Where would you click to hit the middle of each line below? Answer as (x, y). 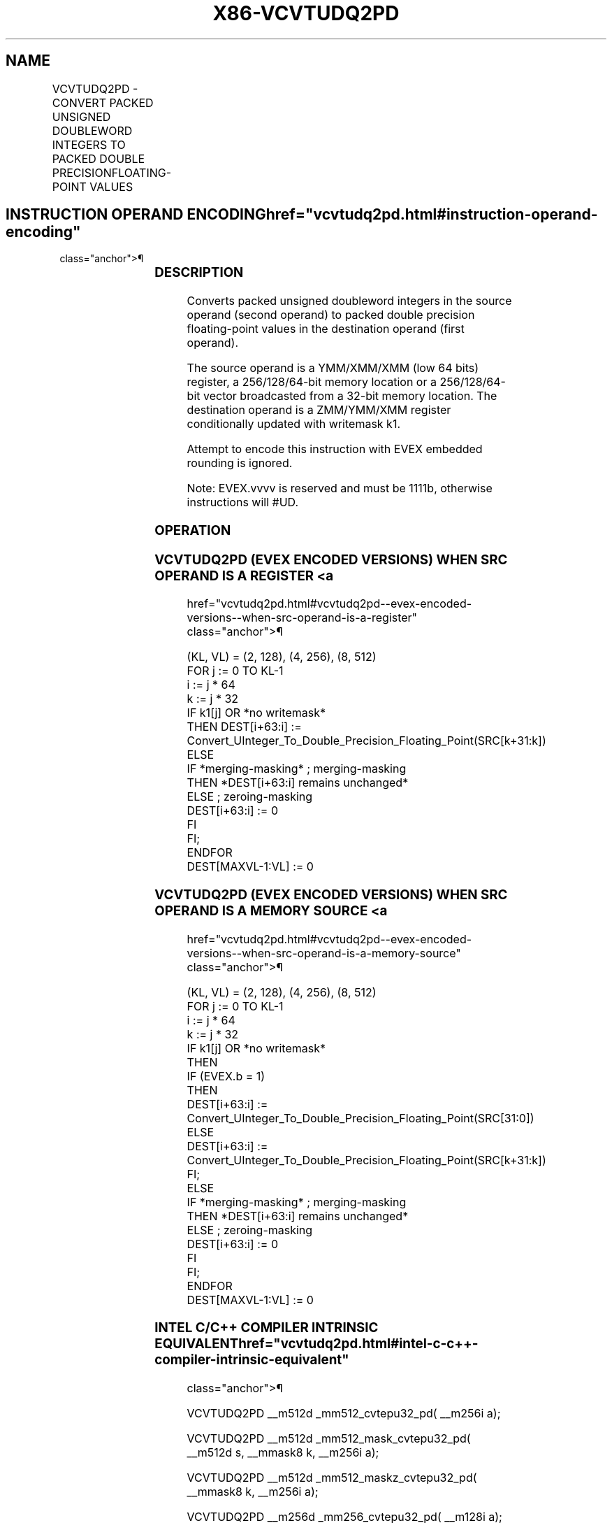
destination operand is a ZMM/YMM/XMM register (319, 410)
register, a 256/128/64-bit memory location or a (312, 382)
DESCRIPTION (199, 273)
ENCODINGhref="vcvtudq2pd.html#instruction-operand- (392, 215)
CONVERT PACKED (103, 102)
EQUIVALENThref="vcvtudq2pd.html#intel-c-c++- (316, 1344)
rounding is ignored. (240, 463)
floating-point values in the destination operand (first (326, 329)
